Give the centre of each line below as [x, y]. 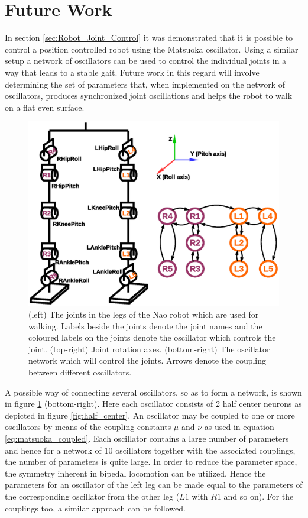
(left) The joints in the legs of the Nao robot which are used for [144, 314]
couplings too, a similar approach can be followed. [95, 508]
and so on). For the [259, 496]
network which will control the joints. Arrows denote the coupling [147, 360]
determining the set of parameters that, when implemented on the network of [145, 84]
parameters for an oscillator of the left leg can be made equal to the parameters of [154, 485]
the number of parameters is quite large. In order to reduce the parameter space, [151, 462]
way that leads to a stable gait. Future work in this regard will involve [132, 72]
